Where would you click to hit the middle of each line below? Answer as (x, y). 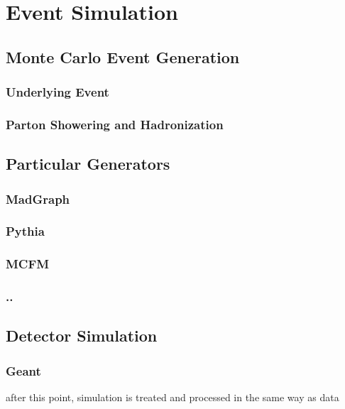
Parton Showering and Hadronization (115, 124)
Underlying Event (57, 92)
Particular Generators (88, 164)
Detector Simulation (82, 336)
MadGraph (38, 198)
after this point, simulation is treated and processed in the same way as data (172, 397)
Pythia (25, 231)
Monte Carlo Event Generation (123, 56)
